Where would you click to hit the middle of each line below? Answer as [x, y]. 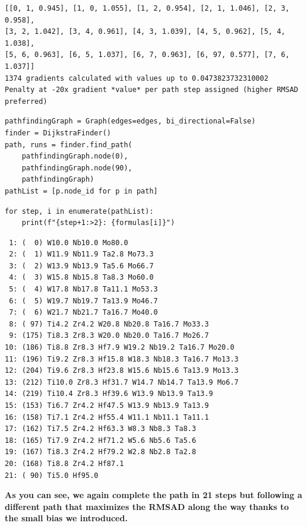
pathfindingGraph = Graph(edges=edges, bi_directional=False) [130, 121]
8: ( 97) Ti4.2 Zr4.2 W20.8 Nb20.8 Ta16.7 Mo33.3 [109, 324]
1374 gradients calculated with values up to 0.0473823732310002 [137, 78]
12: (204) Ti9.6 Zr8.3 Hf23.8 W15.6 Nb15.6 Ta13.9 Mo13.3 [122, 371]
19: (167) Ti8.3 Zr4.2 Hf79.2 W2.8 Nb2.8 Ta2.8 [101, 452]
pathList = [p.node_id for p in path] [81, 191]
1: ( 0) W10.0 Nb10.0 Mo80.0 [69, 243]
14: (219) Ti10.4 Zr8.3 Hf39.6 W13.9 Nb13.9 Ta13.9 [109, 394]
